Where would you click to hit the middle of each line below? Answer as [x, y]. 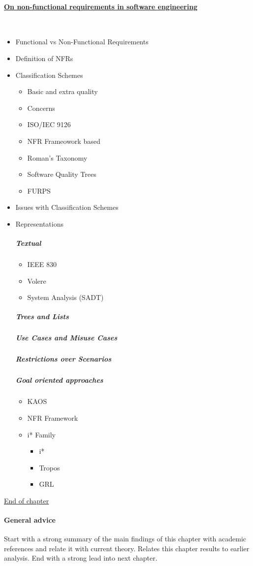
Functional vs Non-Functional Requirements [82, 42]
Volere [37, 281]
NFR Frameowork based [64, 141]
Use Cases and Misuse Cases [66, 338]
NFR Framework [53, 417]
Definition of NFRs [44, 58]
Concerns [41, 108]
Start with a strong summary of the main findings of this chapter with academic [125, 539]
